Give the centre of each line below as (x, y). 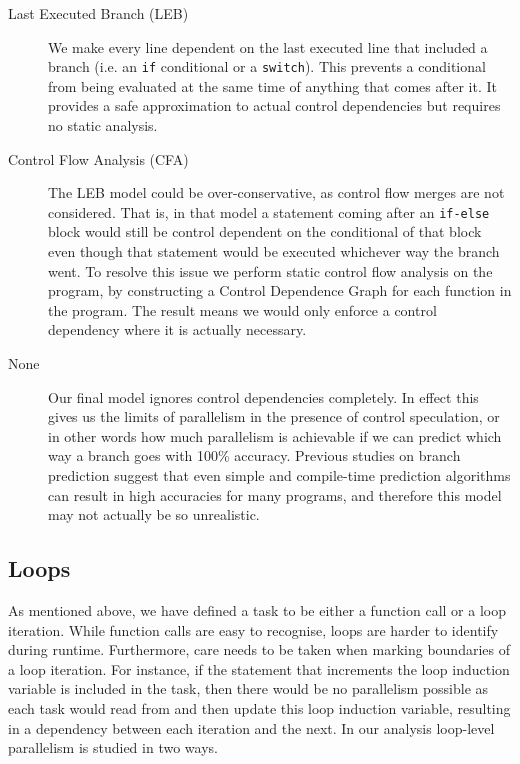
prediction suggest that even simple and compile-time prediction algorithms (279, 475)
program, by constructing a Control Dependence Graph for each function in (280, 290)
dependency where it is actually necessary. (177, 329)
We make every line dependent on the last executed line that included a (268, 46)
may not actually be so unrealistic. (154, 514)
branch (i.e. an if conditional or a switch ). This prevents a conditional (267, 66)
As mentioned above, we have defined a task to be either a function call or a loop (257, 609)
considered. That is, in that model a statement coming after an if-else (269, 211)
